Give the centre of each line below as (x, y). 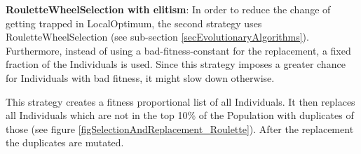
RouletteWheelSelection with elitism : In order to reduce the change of (168, 9)
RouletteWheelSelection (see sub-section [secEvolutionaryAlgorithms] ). (157, 37)
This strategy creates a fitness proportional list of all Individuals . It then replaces (180, 101)
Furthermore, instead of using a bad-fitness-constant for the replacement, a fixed (178, 50)
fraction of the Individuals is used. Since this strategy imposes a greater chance (176, 64)
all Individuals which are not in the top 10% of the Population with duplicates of (180, 115)
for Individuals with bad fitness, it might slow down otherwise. (140, 77)
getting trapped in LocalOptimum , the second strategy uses (134, 23)
